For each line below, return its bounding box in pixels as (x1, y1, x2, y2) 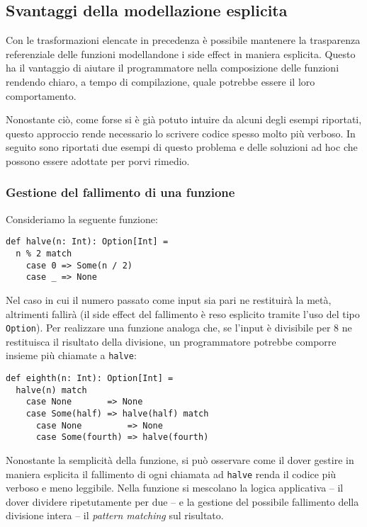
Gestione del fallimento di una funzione (6, 183, 235, 201)
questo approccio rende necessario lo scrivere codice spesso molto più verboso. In (6, 125, 356, 140)
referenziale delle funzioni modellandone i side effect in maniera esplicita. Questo (6, 46, 356, 61)
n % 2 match (16, 249, 72, 259)
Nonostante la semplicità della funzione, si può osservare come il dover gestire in (6, 453, 354, 467)
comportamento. (6, 88, 77, 103)
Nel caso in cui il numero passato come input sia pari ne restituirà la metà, (6, 292, 332, 307)
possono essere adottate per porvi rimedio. (6, 153, 190, 168)
